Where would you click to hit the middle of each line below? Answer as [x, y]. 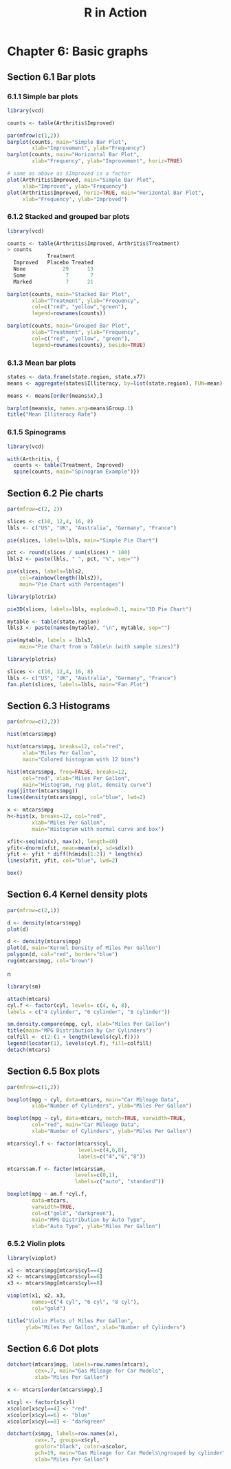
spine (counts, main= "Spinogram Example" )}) [76, 472]
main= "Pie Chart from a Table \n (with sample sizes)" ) [100, 647]
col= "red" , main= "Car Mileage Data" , [86, 1125]
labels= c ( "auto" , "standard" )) [120, 1182]
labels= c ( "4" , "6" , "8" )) [112, 1156]
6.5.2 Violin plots [36, 1244]
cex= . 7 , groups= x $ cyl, [67, 1440]
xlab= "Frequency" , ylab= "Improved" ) [75, 199]
